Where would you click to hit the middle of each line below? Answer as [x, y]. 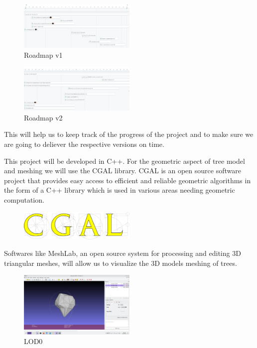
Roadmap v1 [43, 55]
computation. [24, 199]
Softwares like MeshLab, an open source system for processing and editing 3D [123, 253]
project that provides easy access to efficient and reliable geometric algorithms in [128, 180]
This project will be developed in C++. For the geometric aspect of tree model [125, 161]
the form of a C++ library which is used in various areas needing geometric [120, 190]
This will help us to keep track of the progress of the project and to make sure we [129, 134]
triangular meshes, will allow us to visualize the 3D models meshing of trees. [121, 263]
